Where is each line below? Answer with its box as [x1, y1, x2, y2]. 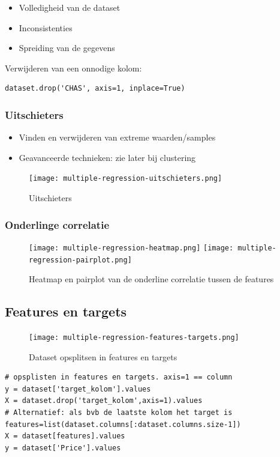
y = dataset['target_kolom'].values [5, 384, 151, 393]
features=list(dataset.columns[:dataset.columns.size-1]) [5, 420, 241, 429]
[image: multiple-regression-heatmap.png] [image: [29, 243, 234, 252]
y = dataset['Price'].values [5, 443, 121, 452]
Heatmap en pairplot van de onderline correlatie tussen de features [29, 273, 274, 285]
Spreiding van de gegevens [19, 41, 115, 54]
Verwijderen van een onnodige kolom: [5, 61, 142, 74]
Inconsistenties [19, 21, 73, 34]
